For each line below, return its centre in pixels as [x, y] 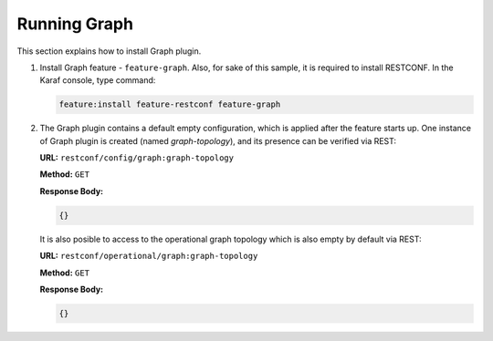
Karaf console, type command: [98, 80]
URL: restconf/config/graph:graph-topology [137, 158]
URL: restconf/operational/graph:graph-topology [149, 256]
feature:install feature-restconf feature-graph [170, 104]
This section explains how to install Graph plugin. [109, 51]
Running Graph [75, 24]
